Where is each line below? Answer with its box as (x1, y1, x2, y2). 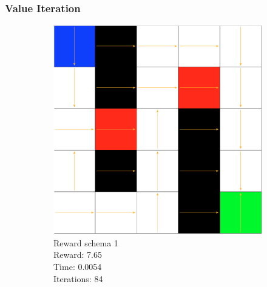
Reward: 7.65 (53, 248, 102, 261)
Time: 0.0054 (53, 260, 102, 272)
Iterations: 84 (53, 272, 103, 285)
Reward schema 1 (53, 236, 118, 249)
